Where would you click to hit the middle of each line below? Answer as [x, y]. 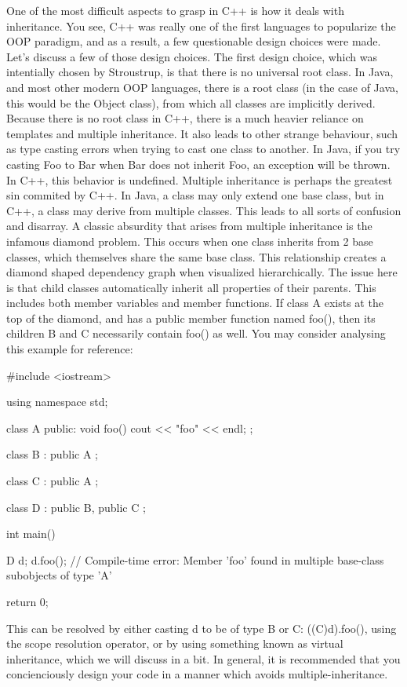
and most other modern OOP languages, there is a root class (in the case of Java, [202, 87]
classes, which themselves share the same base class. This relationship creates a [196, 256]
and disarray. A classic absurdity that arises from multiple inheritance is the [189, 226]
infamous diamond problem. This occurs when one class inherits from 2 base [190, 241]
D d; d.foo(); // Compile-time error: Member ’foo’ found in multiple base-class [195, 559]
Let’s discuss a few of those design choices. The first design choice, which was [192, 56]
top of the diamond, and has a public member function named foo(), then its [191, 318]
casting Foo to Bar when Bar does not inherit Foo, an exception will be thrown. [198, 164]
